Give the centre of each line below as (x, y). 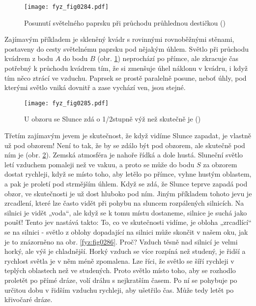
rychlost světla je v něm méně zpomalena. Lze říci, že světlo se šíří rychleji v (119, 260)
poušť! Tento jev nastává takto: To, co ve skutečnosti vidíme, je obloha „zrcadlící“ (128, 222)
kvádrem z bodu (29, 58)
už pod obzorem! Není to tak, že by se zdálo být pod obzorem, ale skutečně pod (125, 145)
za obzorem (220, 164)
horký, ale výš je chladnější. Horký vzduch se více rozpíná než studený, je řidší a (125, 251)
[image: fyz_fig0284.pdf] (66, 7)
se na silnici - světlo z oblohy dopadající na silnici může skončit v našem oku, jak (126, 232)
